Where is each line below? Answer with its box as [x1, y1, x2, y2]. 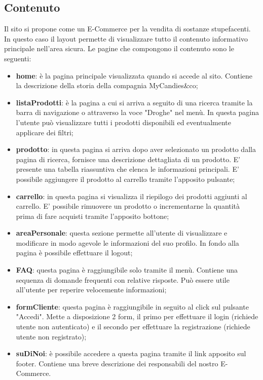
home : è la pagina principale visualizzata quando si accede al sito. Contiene [16, 70, 253, 81]
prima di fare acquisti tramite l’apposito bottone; [16, 210, 169, 221]
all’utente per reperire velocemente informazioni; [16, 284, 167, 295]
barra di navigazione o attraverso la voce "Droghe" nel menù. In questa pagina [16, 107, 259, 118]
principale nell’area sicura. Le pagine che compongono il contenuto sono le [4, 43, 234, 54]
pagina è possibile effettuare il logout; [16, 247, 133, 258]
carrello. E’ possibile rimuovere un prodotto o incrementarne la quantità [16, 201, 240, 211]
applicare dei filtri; [16, 127, 73, 137]
